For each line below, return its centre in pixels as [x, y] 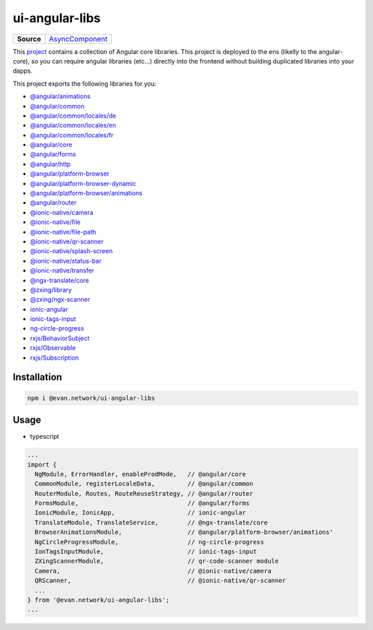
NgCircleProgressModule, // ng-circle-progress [150, 542]
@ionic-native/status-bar [66, 261]
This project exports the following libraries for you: [85, 84]
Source [29, 39]
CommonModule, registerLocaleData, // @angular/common [144, 484]
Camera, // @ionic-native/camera [153, 571]
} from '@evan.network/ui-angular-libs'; [98, 600]
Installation [37, 377]
